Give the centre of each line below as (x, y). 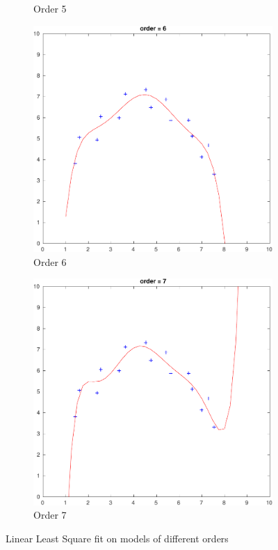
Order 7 (50, 515)
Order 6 (50, 261)
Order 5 (50, 8)
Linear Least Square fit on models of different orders (117, 538)
